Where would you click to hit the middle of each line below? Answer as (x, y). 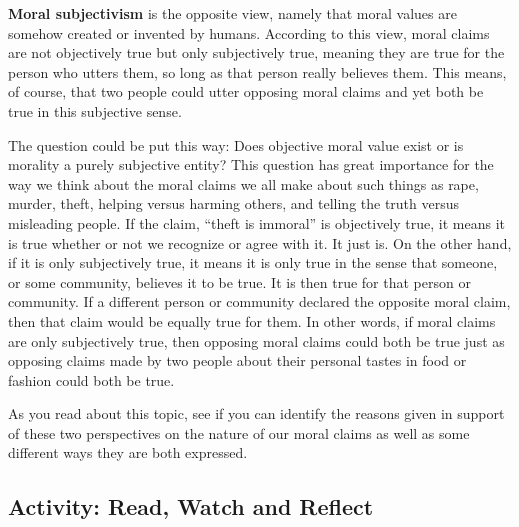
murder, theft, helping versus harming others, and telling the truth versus (234, 203)
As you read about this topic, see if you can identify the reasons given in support (256, 413)
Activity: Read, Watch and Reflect (191, 506)
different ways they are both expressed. (128, 452)
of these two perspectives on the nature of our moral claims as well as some (239, 432)
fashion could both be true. (91, 379)
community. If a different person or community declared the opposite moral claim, (259, 301)
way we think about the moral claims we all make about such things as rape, (243, 183)
